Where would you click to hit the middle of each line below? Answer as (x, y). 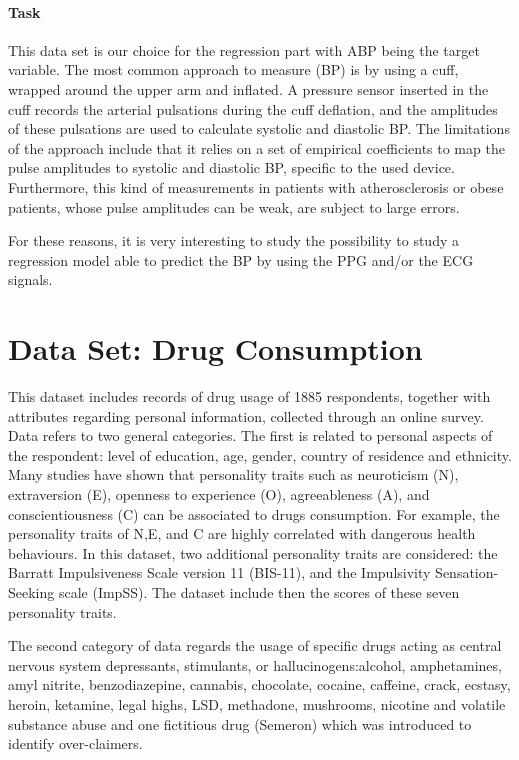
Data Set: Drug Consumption (215, 348)
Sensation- (467, 572)
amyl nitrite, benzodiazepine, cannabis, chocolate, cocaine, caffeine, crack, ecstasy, (259, 684)
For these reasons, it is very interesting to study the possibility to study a (233, 240)
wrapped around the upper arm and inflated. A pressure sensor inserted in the (248, 88)
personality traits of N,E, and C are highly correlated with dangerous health (242, 533)
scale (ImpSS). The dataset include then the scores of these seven (259, 591)
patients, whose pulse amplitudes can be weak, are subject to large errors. (234, 206)
